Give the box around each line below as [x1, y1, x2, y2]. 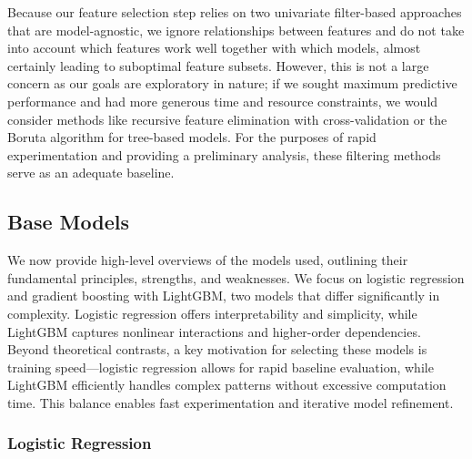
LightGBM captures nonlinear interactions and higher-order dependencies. [7, 321, 421, 341]
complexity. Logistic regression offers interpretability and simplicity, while [7, 303, 417, 322]
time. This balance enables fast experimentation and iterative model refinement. [7, 393, 454, 412]
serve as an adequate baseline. [7, 163, 175, 182]
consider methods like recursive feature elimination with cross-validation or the [7, 109, 447, 128]
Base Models [7, 208, 129, 236]
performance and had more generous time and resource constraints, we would [7, 91, 438, 110]
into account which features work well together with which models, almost [7, 38, 421, 57]
